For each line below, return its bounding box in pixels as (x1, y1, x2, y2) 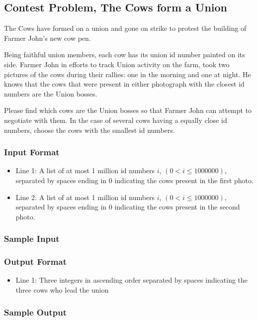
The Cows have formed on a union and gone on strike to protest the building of (4, 23, 247, 33)
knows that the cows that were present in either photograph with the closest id (4, 79, 245, 89)
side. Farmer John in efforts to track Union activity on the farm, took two (4, 59, 230, 69)
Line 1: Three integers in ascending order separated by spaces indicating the (15, 275, 248, 285)
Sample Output (4, 306, 67, 318)
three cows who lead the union (15, 284, 109, 295)
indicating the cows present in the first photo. (114, 175, 254, 185)
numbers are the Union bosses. (4, 88, 97, 99)
